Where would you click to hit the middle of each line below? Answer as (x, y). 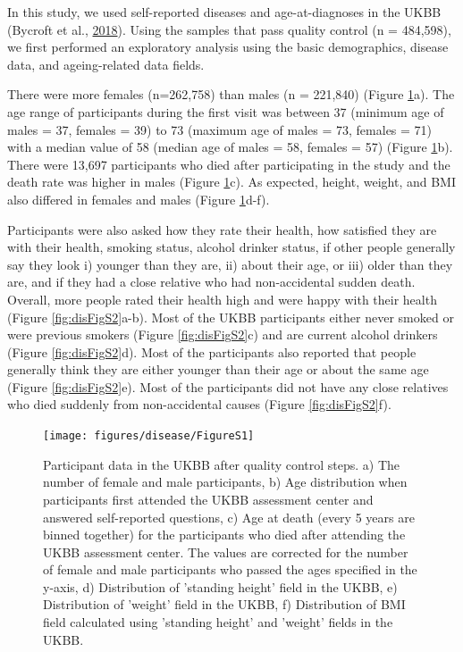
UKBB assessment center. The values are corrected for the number (226, 552)
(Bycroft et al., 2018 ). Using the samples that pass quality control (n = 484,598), (229, 29)
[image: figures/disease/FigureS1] (149, 436)
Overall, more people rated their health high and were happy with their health (222, 299)
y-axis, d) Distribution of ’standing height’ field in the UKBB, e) (220, 586)
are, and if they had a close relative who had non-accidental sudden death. (211, 282)
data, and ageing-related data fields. (106, 64)
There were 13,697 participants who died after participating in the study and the (229, 164)
